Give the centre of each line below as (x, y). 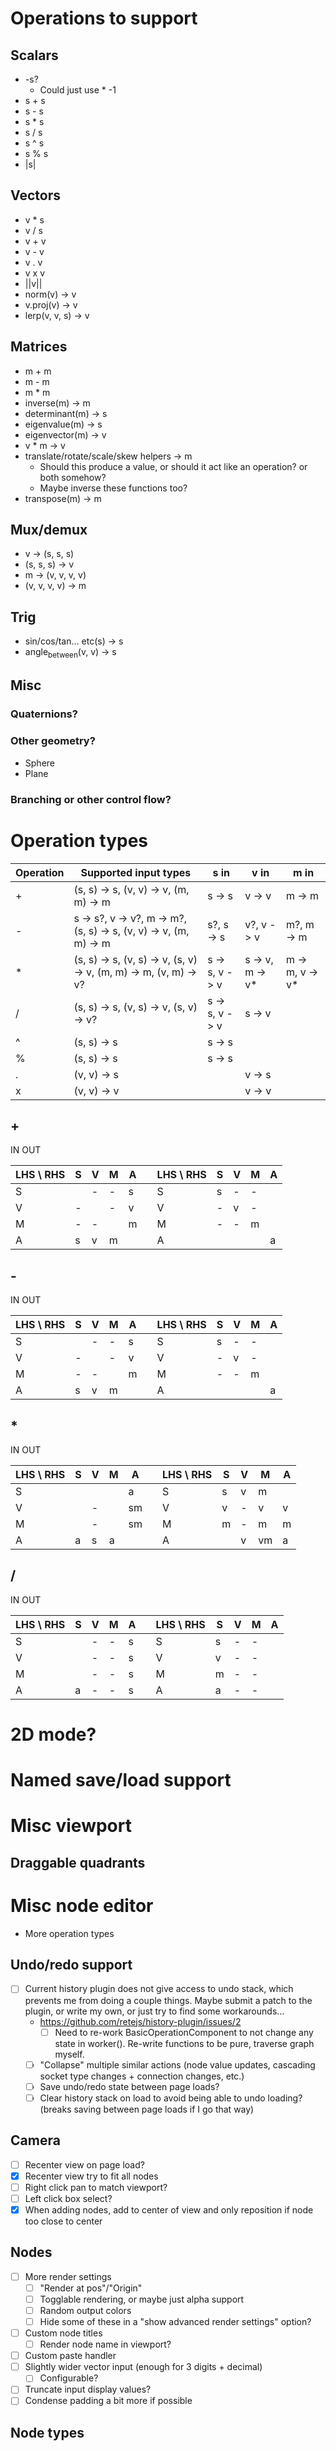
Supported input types (136, 872)
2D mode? (53, 1734)
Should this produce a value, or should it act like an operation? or (173, 466)
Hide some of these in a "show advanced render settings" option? (175, 2321)
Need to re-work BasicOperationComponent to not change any (184, 2032)
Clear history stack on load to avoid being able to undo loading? (171, 2098)
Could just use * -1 (78, 90)
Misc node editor (82, 1905)
